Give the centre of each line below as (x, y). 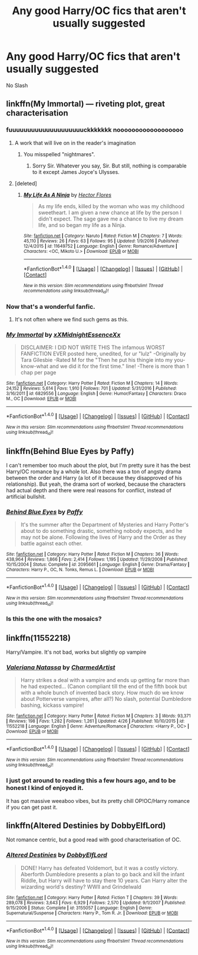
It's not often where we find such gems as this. (71, 319)
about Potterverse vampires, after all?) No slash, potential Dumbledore (106, 699)
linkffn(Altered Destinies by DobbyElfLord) (86, 826)
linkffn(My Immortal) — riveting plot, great (85, 104)
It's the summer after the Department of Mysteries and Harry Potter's (105, 525)
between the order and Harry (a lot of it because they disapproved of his (94, 478)
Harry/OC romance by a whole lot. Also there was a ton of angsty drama (94, 472)
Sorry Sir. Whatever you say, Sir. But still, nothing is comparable (109, 166)
